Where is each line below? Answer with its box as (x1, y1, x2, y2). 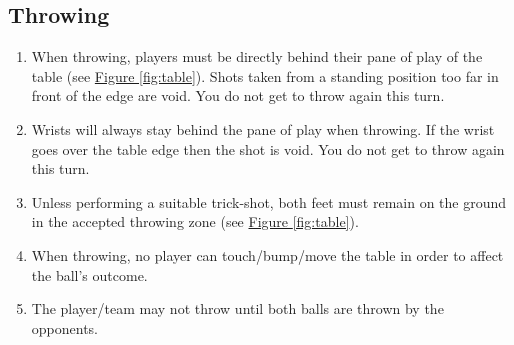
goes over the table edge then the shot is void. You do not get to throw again (31, 138, 505, 159)
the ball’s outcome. (31, 264, 148, 285)
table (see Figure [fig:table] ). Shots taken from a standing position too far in (31, 65, 499, 86)
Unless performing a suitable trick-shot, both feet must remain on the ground (31, 191, 507, 212)
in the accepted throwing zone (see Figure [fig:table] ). (31, 211, 359, 232)
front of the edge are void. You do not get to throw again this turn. (31, 85, 445, 106)
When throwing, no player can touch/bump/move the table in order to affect (31, 244, 504, 265)
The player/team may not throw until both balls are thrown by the (31, 298, 444, 319)
